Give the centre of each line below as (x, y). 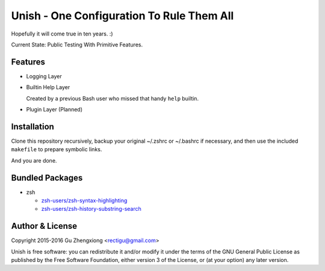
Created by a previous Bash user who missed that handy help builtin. (112, 98)
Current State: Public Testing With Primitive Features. (77, 45)
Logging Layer (44, 76)
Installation (32, 126)
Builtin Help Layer (48, 87)
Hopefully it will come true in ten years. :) (62, 34)
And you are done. (34, 160)
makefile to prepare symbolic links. (57, 149)
